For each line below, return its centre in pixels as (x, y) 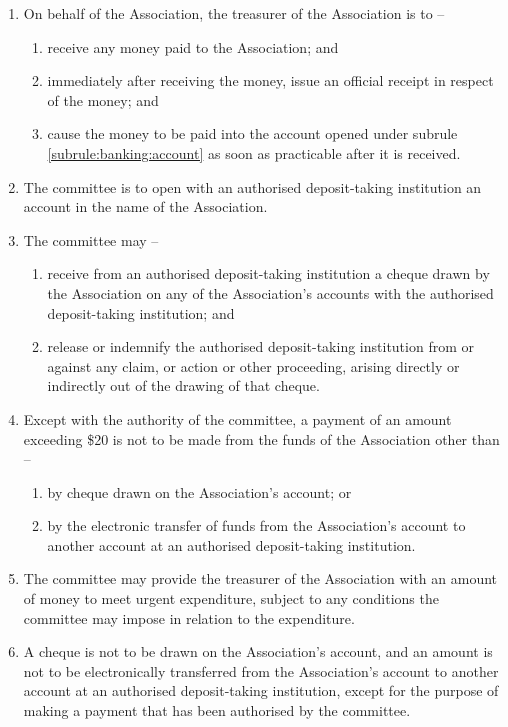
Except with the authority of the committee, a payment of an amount (237, 418)
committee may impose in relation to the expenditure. (189, 617)
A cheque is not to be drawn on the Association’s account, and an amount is (258, 651)
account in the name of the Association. (145, 206)
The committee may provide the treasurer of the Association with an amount (260, 578)
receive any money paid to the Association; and (193, 46)
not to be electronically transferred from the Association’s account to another (261, 670)
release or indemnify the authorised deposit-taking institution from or (260, 346)
